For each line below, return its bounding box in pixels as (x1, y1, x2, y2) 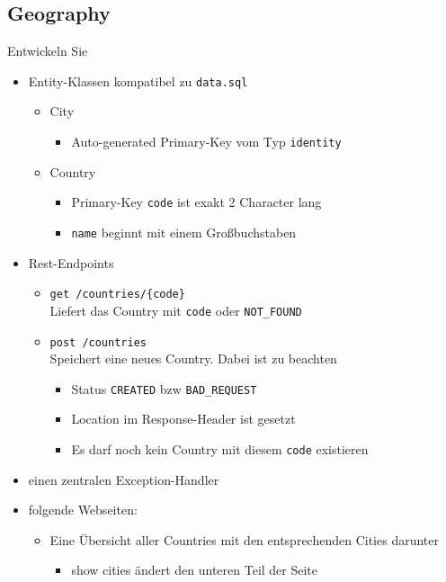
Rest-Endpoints (28, 253, 114, 272)
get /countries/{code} (49, 288, 185, 301)
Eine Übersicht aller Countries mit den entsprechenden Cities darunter (49, 530, 439, 549)
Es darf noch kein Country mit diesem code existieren (71, 440, 369, 459)
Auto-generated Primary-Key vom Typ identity (71, 132, 342, 151)
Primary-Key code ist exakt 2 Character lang (71, 193, 322, 211)
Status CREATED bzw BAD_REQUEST (71, 379, 257, 398)
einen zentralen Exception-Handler (28, 470, 219, 488)
